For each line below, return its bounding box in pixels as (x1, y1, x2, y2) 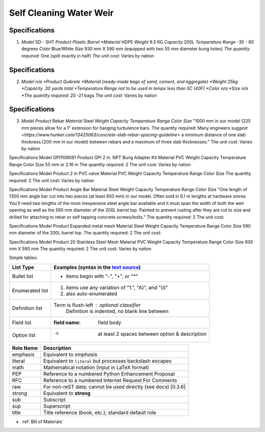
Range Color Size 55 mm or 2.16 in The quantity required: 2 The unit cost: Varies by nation (9, 161, 191, 167)
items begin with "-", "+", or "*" (66, 273, 138, 280)
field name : (53, 319, 81, 326)
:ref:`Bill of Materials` (21, 418, 64, 425)
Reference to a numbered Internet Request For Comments (43, 376, 178, 383)
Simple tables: (9, 255, 38, 260)
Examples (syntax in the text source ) (53, 263, 141, 270)
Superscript (43, 403, 71, 409)
